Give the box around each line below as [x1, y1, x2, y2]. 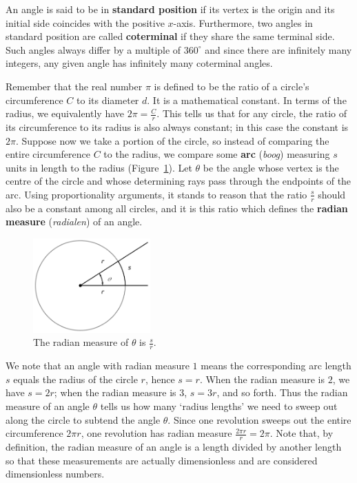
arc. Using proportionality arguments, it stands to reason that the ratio [6, 187, 307, 201]
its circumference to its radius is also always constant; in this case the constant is [6, 119, 349, 134]
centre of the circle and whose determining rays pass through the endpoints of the [6, 174, 351, 188]
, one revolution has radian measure [81, 426, 232, 440]
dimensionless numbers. [6, 466, 105, 481]
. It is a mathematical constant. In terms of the [147, 92, 347, 107]
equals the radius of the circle [13, 371, 138, 386]
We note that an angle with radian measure [6, 358, 190, 373]
